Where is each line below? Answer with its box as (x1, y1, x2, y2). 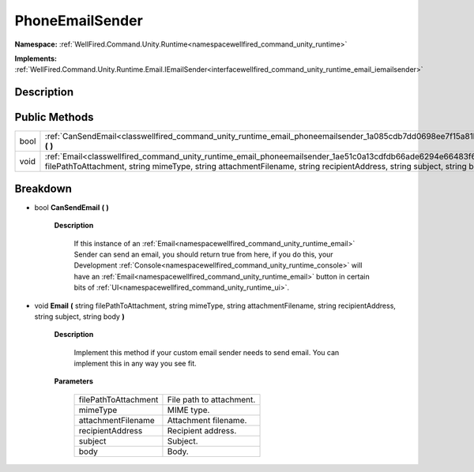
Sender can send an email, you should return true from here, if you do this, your (73, 249, 333, 259)
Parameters (54, 376, 94, 386)
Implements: (14, 54, 58, 63)
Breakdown (14, 182, 73, 195)
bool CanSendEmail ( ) (34, 202, 110, 212)
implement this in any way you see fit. (73, 359, 197, 369)
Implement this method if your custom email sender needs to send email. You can (73, 347, 340, 357)
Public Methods (14, 111, 94, 124)
